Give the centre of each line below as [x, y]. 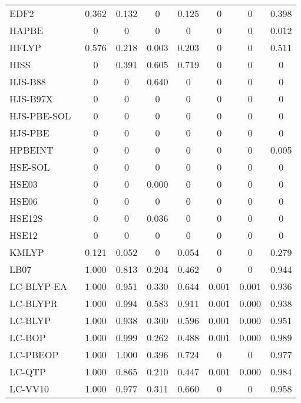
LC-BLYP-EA [39, 286]
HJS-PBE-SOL [40, 116]
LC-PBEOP [34, 354]
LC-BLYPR [34, 303]
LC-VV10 [29, 389]
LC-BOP [28, 337]
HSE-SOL [30, 167]
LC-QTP [28, 372]
